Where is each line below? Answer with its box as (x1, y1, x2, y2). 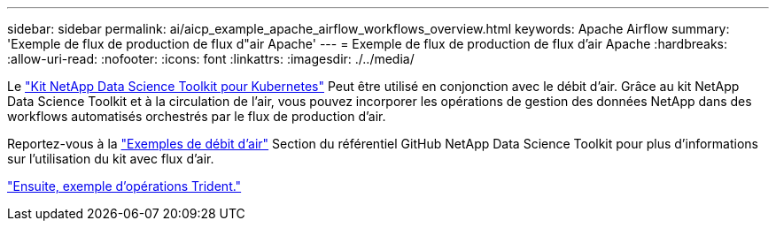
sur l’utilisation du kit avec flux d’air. (7, 151, 214, 166)
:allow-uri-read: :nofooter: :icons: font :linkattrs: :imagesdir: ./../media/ (7, 51, 415, 66)
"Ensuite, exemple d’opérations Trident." (7, 179, 242, 194)
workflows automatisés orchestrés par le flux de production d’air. (7, 109, 386, 124)
